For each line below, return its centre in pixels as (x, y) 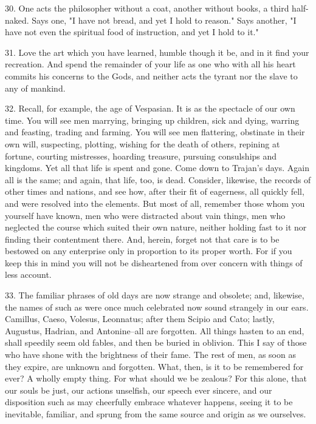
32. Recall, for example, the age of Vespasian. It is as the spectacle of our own (150, 108)
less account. (28, 274)
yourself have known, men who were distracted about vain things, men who (145, 215)
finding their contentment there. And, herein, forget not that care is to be (142, 239)
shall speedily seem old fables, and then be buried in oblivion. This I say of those (156, 342)
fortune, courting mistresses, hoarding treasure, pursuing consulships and (141, 156)
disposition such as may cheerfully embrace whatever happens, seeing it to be (149, 402)
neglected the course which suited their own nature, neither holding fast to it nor (156, 227)
